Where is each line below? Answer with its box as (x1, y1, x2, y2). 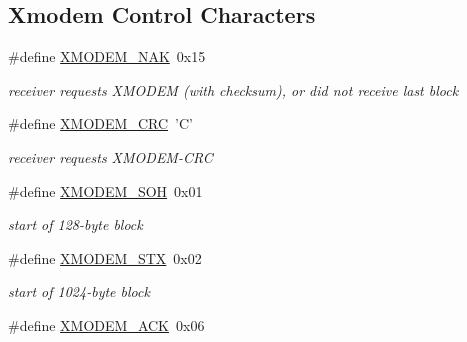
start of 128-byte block (8, 214, 143, 235)
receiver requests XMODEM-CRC (8, 146, 213, 167)
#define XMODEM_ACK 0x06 (8, 314, 205, 335)
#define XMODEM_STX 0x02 (8, 247, 202, 268)
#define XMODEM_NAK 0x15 (8, 46, 206, 67)
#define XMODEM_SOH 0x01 (8, 180, 203, 201)
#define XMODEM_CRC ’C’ (8, 113, 193, 134)
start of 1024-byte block (8, 281, 150, 302)
